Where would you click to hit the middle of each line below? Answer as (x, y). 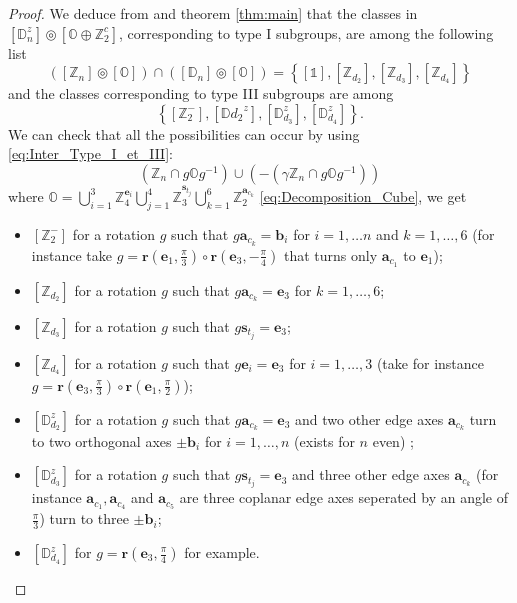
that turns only (331, 254)
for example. (222, 552)
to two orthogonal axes (101, 440)
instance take (71, 254)
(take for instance (430, 362)
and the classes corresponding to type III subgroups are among (201, 93)
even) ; (393, 440)
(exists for (324, 440)
